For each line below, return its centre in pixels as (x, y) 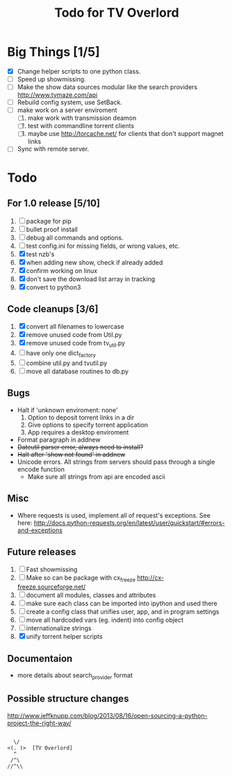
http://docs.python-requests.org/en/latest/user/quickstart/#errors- (129, 522)
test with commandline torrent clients (81, 126)
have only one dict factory (61, 354)
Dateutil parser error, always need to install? (80, 447)
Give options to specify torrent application (88, 425)
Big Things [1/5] (54, 52)
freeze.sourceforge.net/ (51, 587)
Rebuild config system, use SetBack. (70, 102)
